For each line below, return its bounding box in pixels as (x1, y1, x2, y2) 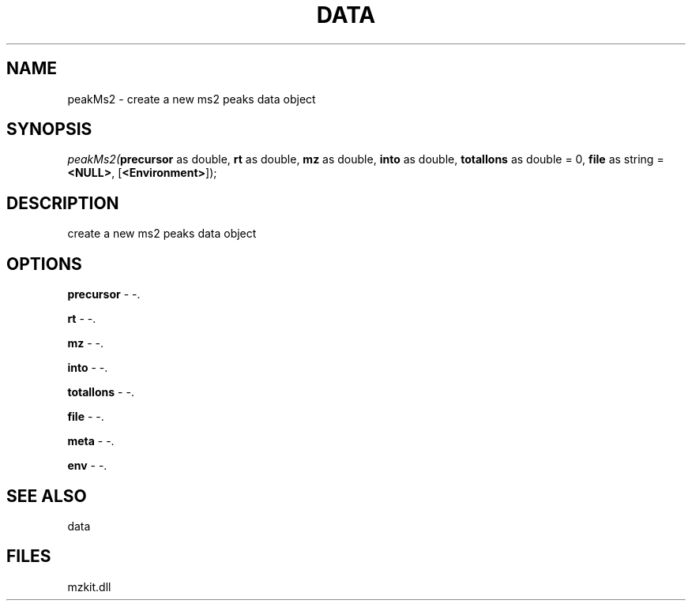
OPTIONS (6, 253, 82, 274)
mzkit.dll (67, 579, 111, 594)
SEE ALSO (6, 485, 87, 506)
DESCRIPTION (6, 193, 119, 213)
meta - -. (67, 434, 115, 448)
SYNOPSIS (6, 119, 92, 140)
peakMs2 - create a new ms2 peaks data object (67, 92, 316, 106)
